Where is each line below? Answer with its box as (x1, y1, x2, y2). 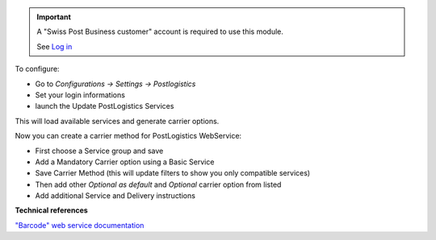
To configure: (15, 64, 60, 74)
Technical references (15, 205, 88, 215)
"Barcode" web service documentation (15, 220, 145, 230)
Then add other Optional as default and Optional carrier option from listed (35, 180, 282, 189)
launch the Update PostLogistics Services (35, 101, 174, 111)
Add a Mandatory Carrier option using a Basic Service (35, 157, 215, 167)
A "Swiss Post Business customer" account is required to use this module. (36, 27, 284, 36)
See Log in (36, 41, 73, 52)
